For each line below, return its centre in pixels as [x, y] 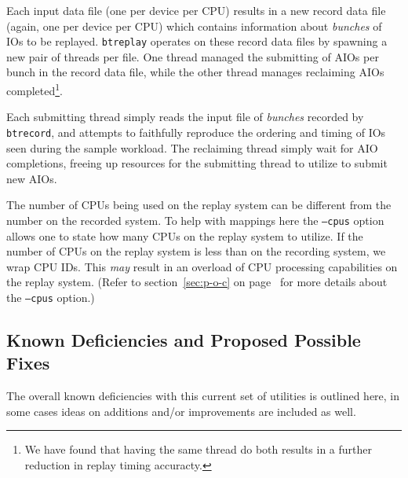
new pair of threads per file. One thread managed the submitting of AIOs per [193, 56]
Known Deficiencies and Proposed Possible [184, 339]
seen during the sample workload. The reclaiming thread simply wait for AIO [192, 147]
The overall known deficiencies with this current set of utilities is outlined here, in [203, 396]
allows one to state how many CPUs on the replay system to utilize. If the [185, 235]
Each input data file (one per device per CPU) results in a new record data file [196, 10]
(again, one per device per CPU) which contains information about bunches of [194, 26]
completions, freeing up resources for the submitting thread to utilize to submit [197, 163]
